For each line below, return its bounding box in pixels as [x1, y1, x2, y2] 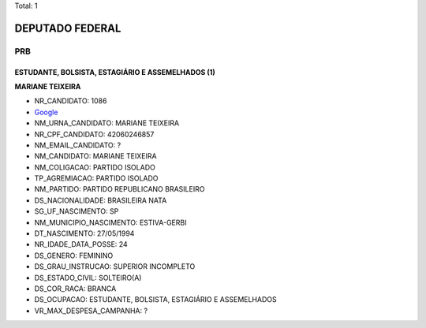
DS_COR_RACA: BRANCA [34, 284, 117, 293]
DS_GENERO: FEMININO [34, 251, 114, 260]
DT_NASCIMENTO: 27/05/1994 [34, 229, 135, 238]
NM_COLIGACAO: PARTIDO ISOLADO [34, 162, 155, 172]
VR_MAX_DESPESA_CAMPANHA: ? [34, 306, 148, 315]
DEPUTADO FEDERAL [14, 21, 121, 35]
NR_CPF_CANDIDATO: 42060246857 [34, 129, 155, 139]
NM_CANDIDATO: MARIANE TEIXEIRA [34, 151, 157, 161]
